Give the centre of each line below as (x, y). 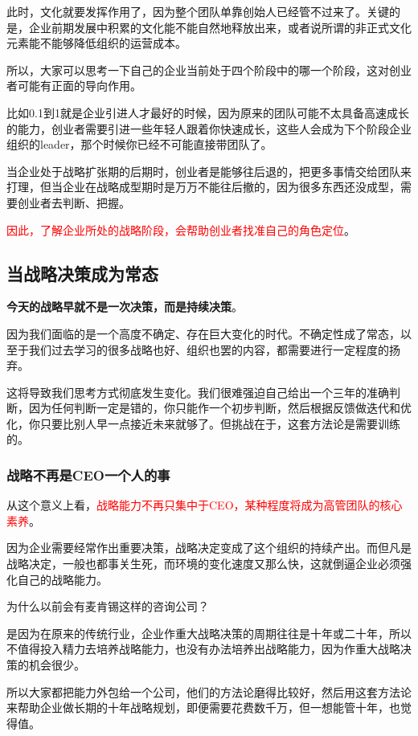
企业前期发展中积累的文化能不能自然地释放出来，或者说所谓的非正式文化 (220, 27)
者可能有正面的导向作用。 (74, 86)
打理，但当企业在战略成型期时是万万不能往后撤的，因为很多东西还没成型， (203, 187)
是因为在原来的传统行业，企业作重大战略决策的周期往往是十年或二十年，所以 (209, 633)
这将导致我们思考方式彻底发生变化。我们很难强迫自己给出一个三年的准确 (198, 392)
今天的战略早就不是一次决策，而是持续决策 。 (125, 307)
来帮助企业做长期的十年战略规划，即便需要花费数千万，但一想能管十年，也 (203, 707)
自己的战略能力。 (62, 579)
